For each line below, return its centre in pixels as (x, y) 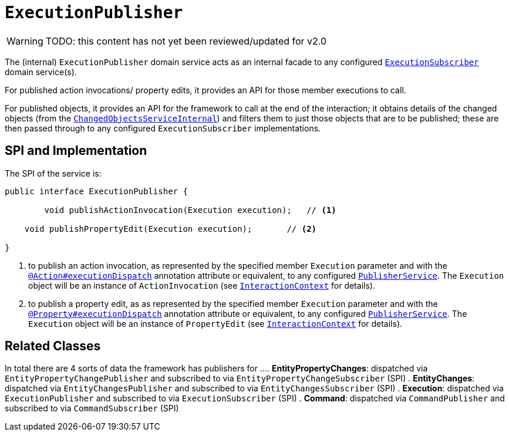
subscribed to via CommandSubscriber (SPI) (92, 408)
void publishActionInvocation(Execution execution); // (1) (190, 210)
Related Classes (53, 346)
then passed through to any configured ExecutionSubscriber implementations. (163, 128)
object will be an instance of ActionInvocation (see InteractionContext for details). (202, 285)
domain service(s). (41, 72)
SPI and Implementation (76, 151)
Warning (25, 41)
